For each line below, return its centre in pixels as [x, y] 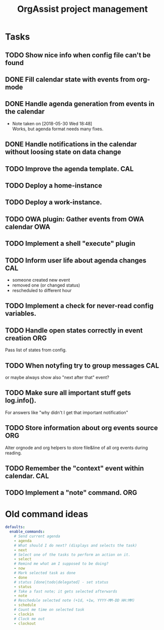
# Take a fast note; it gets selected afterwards [66, 591]
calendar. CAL [27, 476]
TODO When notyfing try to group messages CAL [82, 365]
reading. [14, 453]
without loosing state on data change [63, 152]
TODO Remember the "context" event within [74, 468]
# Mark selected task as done [45, 573]
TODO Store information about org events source [82, 428]
